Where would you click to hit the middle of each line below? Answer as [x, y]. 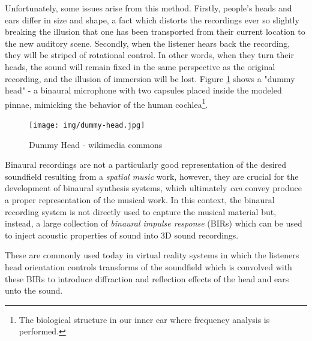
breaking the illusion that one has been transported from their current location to [155, 31]
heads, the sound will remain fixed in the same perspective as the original [140, 66]
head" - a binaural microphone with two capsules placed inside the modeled [143, 90]
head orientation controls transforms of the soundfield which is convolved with [148, 267]
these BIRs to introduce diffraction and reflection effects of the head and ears [147, 278]
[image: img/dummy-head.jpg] [87, 125]
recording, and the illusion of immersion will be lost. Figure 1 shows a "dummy [150, 78]
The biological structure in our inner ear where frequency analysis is [144, 319]
